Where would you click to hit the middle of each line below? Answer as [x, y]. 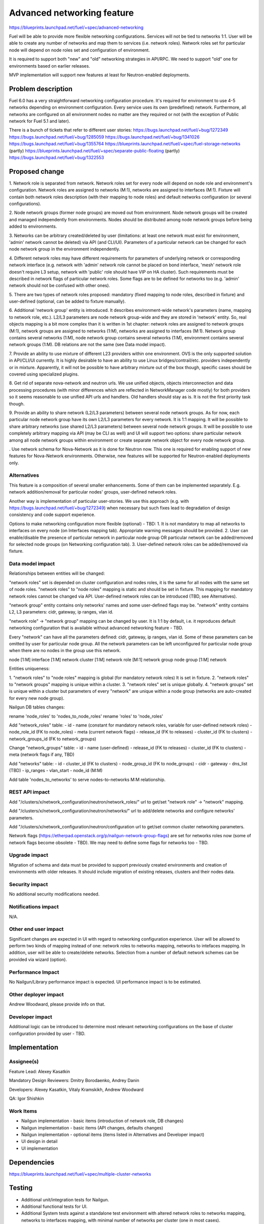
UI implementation [40, 1148]
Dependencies [32, 1162]
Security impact [29, 885]
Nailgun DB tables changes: [37, 707]
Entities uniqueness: [29, 669]
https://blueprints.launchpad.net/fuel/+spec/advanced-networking [76, 27]
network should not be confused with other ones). [59, 285]
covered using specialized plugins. [44, 374]
